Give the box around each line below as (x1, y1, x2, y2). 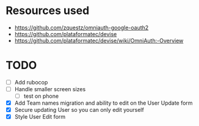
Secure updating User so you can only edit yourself (14, 106, 144, 114)
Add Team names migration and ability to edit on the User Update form (14, 99, 193, 107)
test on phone (23, 92, 59, 100)
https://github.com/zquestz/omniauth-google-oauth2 (14, 24, 149, 31)
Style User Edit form (14, 113, 66, 120)
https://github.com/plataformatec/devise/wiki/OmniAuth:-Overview (14, 37, 184, 44)
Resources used (5, 4, 90, 18)
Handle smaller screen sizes (14, 85, 86, 92)
